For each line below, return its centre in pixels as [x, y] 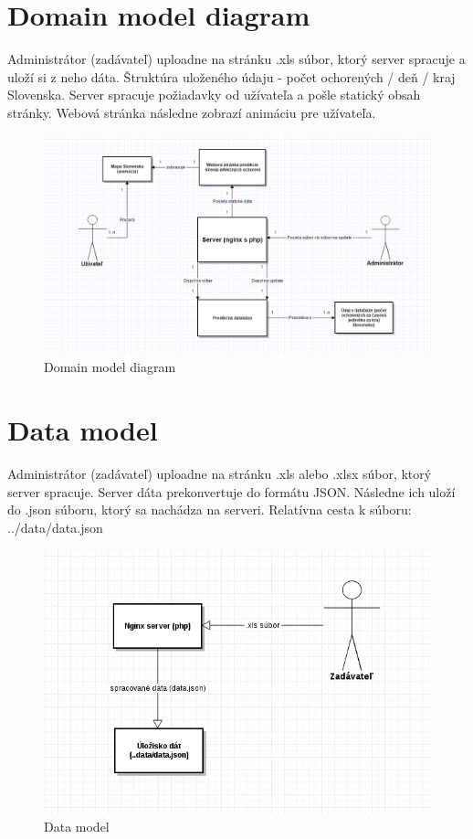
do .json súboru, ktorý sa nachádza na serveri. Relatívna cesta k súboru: [210, 510]
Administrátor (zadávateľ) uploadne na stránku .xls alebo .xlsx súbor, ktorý [220, 473]
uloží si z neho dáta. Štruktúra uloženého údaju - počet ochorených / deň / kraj [231, 76]
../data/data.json [55, 527]
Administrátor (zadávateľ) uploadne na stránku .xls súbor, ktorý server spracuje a [236, 59]
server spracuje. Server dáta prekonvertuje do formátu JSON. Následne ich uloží [231, 491]
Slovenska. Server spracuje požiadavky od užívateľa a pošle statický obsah [214, 95]
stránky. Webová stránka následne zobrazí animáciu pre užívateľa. [192, 112]
